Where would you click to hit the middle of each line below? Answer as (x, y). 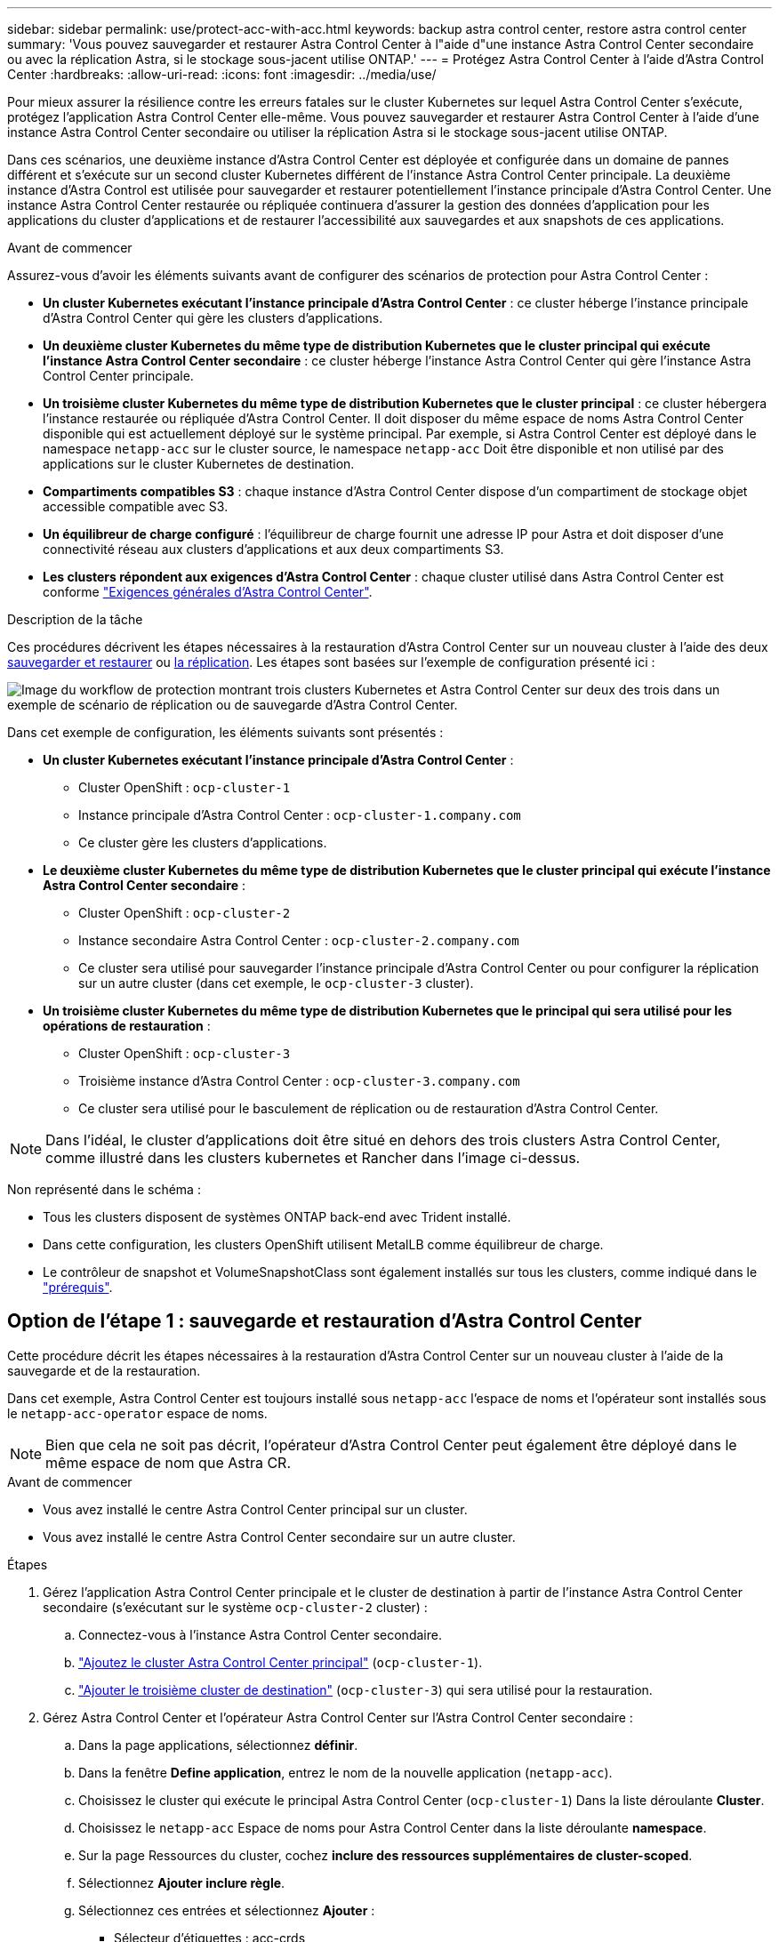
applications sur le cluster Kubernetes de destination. (199, 464)
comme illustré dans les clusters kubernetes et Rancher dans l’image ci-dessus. (313, 1158)
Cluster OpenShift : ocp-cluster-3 (185, 1053)
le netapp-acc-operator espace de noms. (137, 1413)
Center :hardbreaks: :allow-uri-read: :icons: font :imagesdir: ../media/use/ (222, 74)
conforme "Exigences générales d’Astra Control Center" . (208, 592)
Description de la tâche (75, 619)
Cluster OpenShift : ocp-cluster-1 (185, 787)
